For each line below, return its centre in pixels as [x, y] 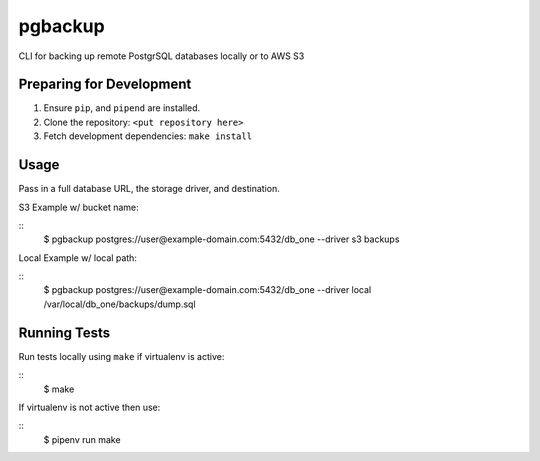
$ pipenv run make [82, 439]
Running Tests [64, 332]
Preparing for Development [105, 84]
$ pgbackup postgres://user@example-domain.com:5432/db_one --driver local [207, 290]
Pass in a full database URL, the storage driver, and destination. [149, 189]
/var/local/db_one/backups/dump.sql [119, 304]
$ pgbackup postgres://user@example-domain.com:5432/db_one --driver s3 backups [221, 239]
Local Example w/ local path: [77, 257]
